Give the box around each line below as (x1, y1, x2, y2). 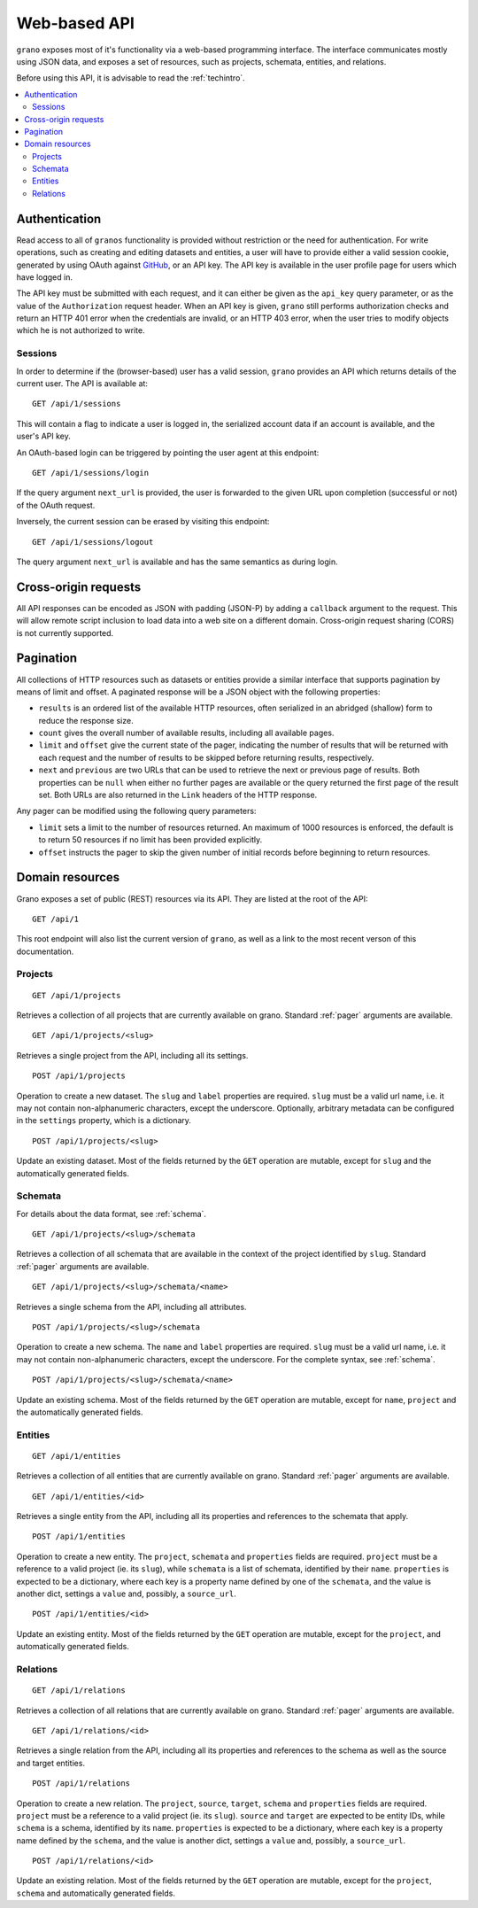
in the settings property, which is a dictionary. (16, 1115, 192, 1126)
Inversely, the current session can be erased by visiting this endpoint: (16, 516, 270, 527)
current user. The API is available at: (16, 378, 148, 389)
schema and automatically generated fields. (16, 1888, 176, 1898)
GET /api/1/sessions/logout (32, 537, 154, 547)
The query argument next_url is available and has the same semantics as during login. (16, 556, 338, 567)
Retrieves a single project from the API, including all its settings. (16, 1050, 249, 1060)
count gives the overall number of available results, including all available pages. (38, 727, 335, 739)
